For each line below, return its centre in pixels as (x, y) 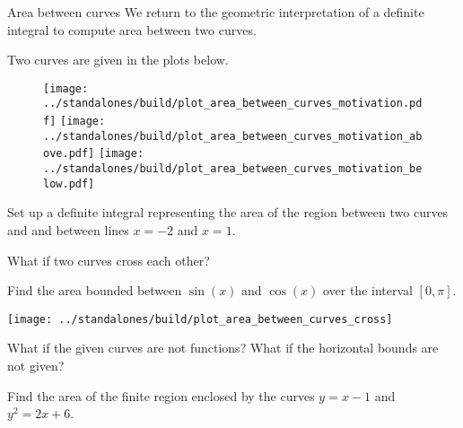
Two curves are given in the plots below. (118, 60)
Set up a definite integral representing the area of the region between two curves (228, 212)
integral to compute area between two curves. (132, 29)
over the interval (367, 290)
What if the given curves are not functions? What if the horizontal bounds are (223, 348)
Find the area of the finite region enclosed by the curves (161, 395)
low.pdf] (69, 183)
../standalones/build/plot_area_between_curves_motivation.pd (233, 104)
